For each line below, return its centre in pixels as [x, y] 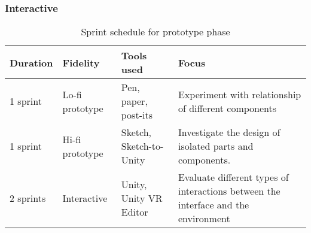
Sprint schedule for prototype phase [155, 32]
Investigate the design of [229, 132]
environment [204, 219]
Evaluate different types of [233, 177]
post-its [137, 115]
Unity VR [142, 198]
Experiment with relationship [240, 94]
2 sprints [28, 198]
